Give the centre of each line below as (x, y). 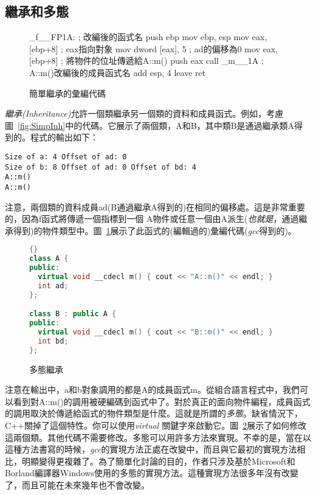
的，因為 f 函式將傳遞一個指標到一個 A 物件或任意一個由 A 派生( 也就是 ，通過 (152, 219)
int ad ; (53, 286)
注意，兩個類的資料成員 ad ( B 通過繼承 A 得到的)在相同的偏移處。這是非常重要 (155, 206)
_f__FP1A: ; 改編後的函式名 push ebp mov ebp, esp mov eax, (148, 37)
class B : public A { (73, 314)
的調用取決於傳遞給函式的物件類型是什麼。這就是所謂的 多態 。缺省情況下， (154, 413)
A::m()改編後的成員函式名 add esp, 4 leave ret (118, 72)
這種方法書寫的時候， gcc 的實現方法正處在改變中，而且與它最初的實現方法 (151, 449)
